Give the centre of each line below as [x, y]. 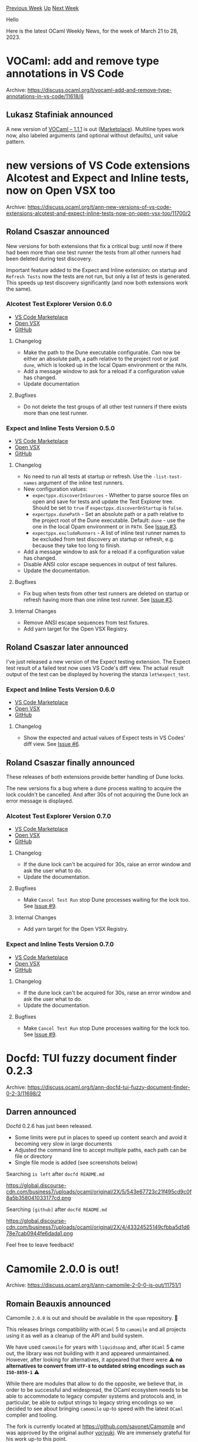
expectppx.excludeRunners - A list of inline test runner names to [109, 533]
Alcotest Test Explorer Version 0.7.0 [59, 816]
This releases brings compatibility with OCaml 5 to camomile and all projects [96, 1329]
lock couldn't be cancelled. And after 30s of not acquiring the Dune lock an [97, 795]
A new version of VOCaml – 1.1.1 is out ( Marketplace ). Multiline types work [95, 129]
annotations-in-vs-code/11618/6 [45, 96]
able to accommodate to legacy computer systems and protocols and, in [94, 1396]
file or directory [33, 1156]
